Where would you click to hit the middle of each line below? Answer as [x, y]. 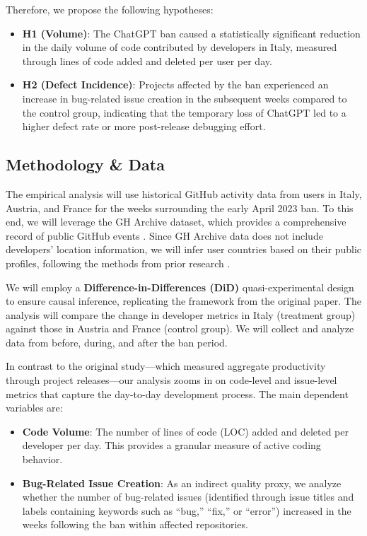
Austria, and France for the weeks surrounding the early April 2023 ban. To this [180, 208]
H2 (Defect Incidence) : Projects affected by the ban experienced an [175, 85]
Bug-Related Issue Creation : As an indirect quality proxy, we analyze [182, 483]
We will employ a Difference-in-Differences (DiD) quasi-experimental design [180, 287]
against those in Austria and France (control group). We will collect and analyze [180, 328]
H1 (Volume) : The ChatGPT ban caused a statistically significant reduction [191, 33]
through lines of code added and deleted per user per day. [147, 60]
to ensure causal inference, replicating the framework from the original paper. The [183, 301]
